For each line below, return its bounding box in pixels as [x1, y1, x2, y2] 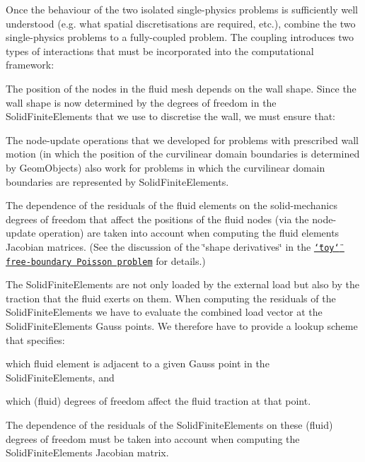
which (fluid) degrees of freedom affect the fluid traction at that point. [6, 393, 311, 408]
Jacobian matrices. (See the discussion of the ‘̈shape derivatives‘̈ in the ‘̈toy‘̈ [6, 239, 340, 254]
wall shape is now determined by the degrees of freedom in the [6, 95, 277, 109]
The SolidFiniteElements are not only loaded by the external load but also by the [6, 277, 360, 292]
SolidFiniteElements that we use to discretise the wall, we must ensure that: [6, 109, 336, 124]
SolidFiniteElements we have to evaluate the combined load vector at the [6, 304, 323, 319]
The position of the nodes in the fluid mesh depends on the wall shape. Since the [6, 81, 357, 95]
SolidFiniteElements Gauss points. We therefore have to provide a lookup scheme [6, 319, 358, 333]
